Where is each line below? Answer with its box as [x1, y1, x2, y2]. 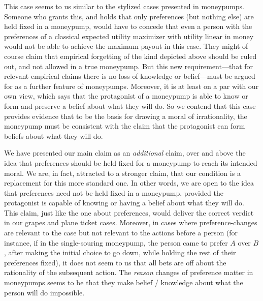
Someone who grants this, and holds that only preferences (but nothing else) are [4, 11, 254, 21]
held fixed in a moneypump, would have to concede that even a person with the [4, 21, 252, 32]
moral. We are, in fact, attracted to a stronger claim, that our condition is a [4, 167, 241, 178]
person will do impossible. [4, 287, 85, 297]
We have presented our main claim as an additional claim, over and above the [4, 147, 246, 158]
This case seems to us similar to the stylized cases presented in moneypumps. [4, 1, 244, 11]
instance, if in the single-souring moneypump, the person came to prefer [4, 237, 228, 248]
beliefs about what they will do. [4, 130, 103, 141]
